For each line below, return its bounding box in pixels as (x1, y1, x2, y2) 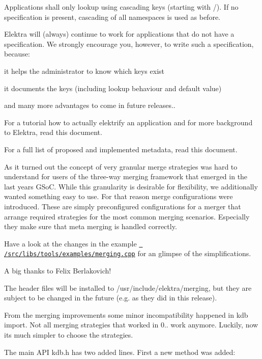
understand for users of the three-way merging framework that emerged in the (4, 171, 248, 182)
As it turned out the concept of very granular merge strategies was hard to (4, 161, 238, 172)
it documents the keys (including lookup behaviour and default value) (4, 82, 222, 93)
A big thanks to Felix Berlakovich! (4, 265, 111, 275)
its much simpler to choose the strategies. (4, 329, 133, 340)
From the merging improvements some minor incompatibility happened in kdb (4, 309, 248, 320)
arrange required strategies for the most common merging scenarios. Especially (4, 211, 250, 222)
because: (4, 48, 31, 59)
